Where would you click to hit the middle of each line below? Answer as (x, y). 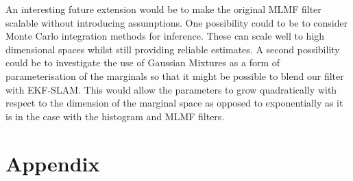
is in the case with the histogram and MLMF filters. (115, 116)
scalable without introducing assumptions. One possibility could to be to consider (177, 22)
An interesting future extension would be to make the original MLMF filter (163, 9)
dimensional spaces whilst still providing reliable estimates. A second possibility (173, 49)
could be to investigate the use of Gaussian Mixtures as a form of (143, 62)
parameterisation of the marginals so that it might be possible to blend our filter (175, 75)
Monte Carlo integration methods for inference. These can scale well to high (165, 36)
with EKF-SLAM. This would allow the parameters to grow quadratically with (171, 89)
